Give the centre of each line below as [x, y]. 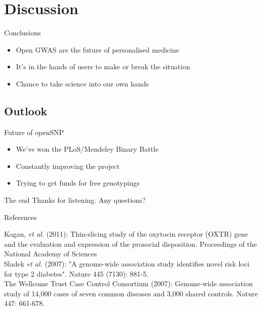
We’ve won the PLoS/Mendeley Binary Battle [87, 149]
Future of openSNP [34, 132]
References [20, 217]
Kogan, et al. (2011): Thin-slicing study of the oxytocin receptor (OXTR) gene [126, 234]
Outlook [26, 110]
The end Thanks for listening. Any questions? [75, 200]
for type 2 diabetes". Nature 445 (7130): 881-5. [76, 273]
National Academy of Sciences [51, 254]
